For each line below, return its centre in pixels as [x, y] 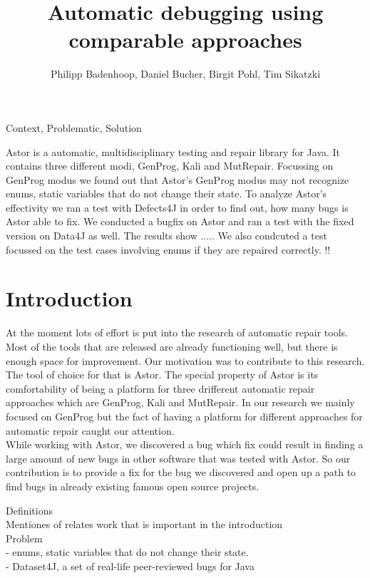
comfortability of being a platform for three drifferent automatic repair [160, 388]
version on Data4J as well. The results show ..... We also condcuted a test [166, 236]
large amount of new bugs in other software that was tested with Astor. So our [178, 458]
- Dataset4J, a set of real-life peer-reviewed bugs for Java [130, 566]
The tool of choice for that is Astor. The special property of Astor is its [162, 375]
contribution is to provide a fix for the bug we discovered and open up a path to [181, 472]
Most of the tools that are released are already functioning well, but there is [172, 346]
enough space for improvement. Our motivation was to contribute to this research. [185, 360]
